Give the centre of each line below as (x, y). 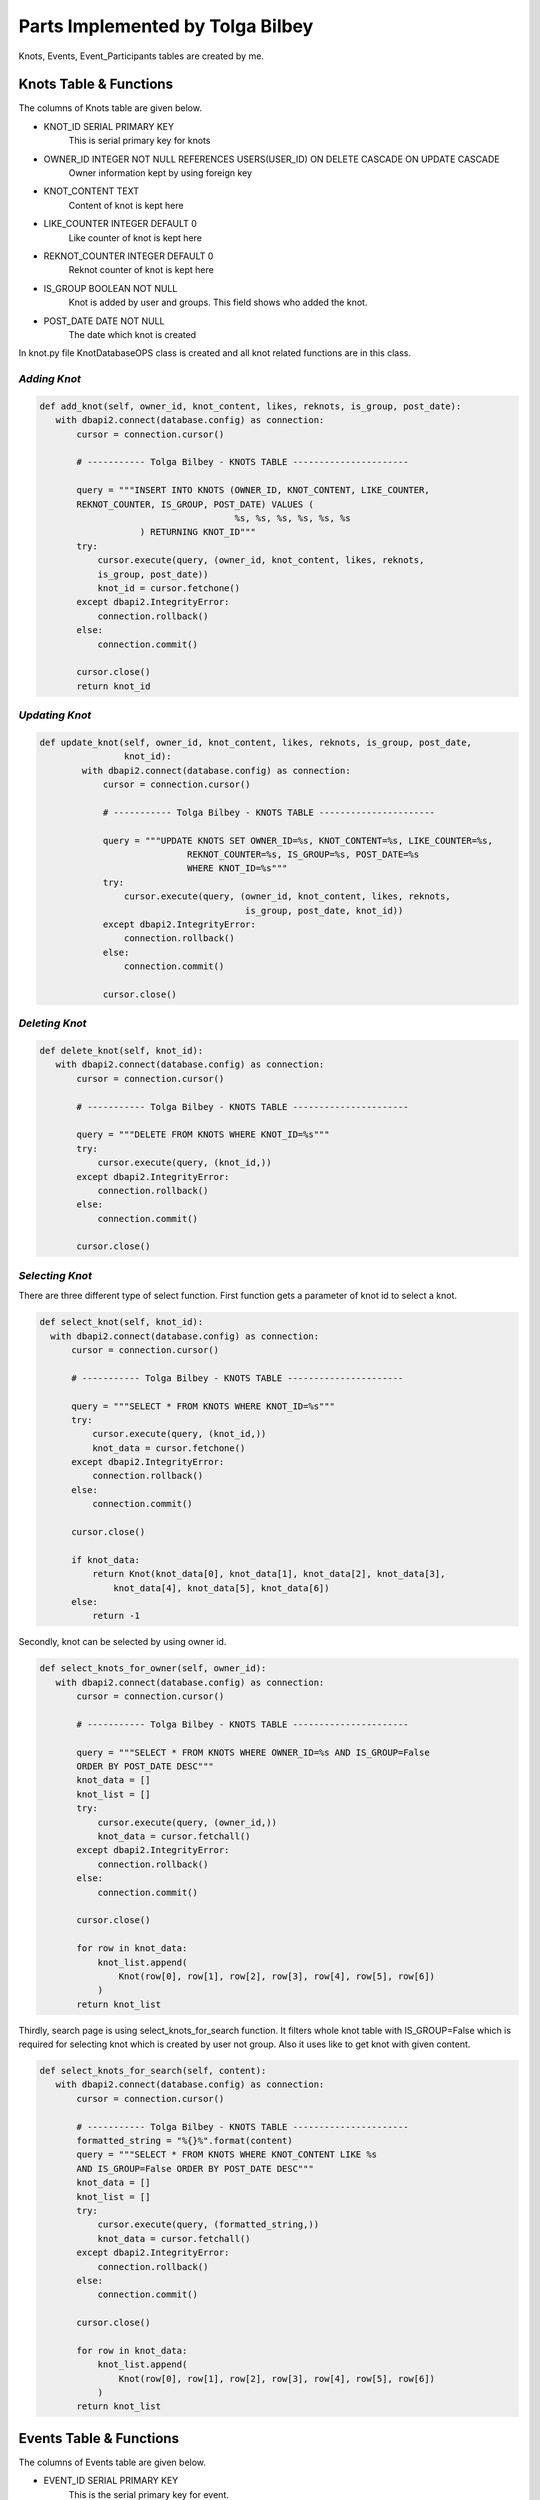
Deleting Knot (52, 1023)
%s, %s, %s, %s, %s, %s (292, 518)
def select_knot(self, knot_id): (121, 1322)
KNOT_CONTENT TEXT (91, 191)
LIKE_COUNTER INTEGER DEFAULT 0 (120, 224)
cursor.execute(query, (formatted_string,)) (208, 2224)
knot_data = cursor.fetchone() (168, 1448)
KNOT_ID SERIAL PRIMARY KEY (109, 126)
